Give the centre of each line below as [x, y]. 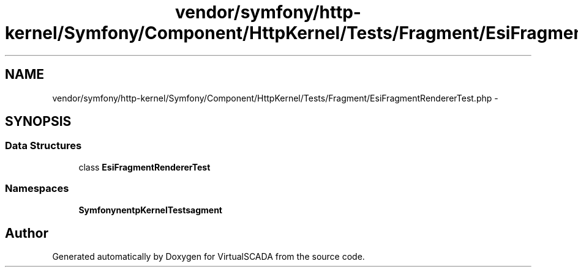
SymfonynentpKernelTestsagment [150, 210]
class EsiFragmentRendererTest [144, 167]
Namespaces [37, 189]
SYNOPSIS [38, 122]
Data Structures [43, 146]
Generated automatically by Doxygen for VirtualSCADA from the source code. [208, 257]
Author [27, 233]
